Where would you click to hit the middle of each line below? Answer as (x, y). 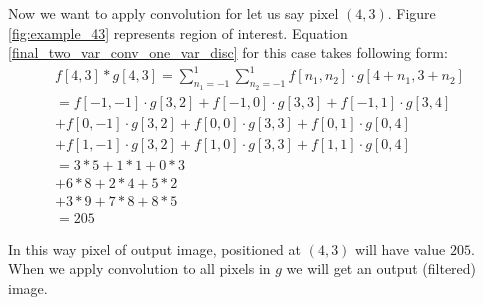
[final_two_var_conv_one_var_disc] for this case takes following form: (228, 52)
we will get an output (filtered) (381, 268)
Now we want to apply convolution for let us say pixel (173, 13)
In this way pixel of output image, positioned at (155, 248)
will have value (400, 248)
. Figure (411, 13)
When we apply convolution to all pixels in (139, 268)
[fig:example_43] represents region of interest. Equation (178, 32)
